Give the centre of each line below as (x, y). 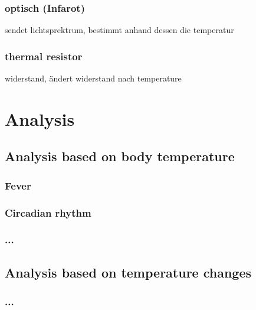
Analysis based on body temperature (120, 156)
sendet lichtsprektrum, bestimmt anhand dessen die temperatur (119, 30)
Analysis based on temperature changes (128, 272)
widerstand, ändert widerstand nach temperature (93, 78)
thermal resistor (44, 56)
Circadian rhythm (48, 212)
